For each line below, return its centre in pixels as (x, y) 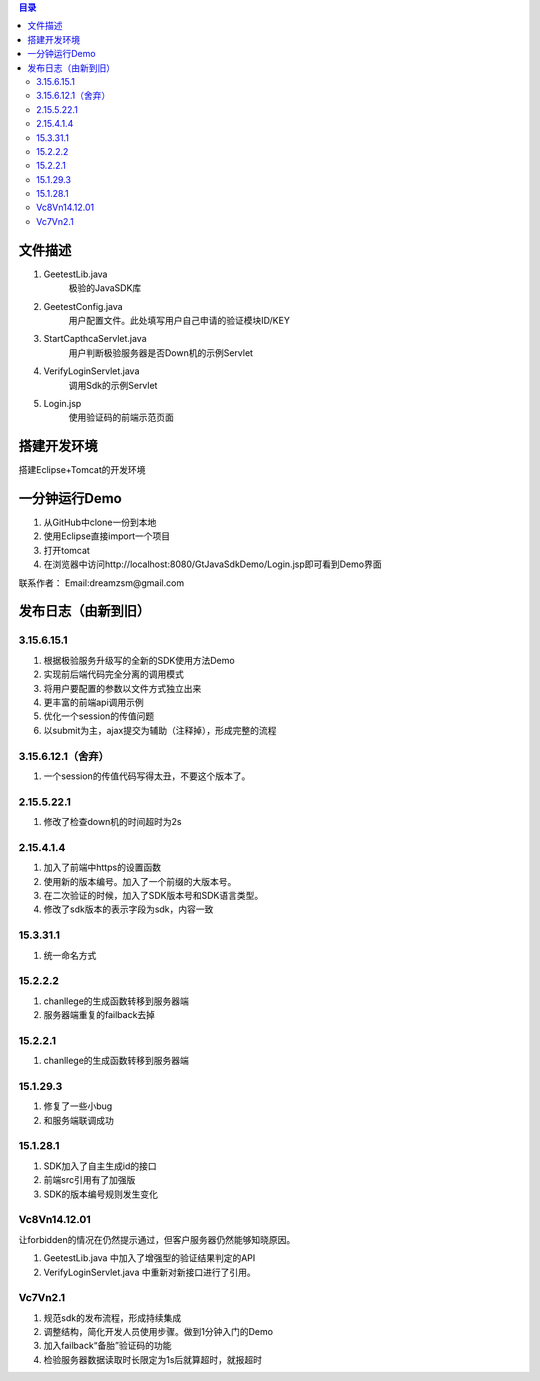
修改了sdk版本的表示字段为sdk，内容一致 (128, 909)
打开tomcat (66, 550)
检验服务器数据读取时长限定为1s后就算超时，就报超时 (153, 1359)
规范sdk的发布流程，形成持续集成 (112, 1317)
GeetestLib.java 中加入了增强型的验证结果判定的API (149, 1258)
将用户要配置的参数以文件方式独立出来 (122, 688)
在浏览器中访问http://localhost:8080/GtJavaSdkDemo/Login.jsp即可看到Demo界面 (212, 564)
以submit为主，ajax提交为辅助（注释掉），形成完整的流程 (160, 730)
